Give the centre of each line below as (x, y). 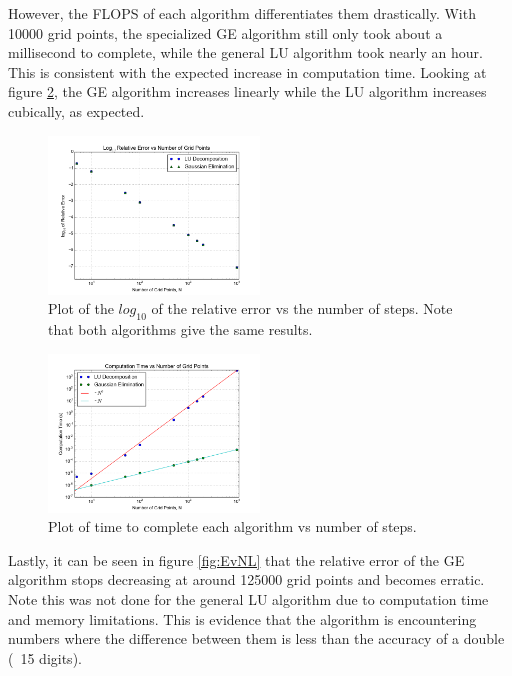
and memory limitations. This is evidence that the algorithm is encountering (242, 618)
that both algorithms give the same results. (180, 328)
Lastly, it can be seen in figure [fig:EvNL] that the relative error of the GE (236, 559)
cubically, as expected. (76, 110)
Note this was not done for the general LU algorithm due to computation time (248, 598)
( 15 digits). (45, 657)
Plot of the (81, 308)
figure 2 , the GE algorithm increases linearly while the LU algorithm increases (247, 91)
